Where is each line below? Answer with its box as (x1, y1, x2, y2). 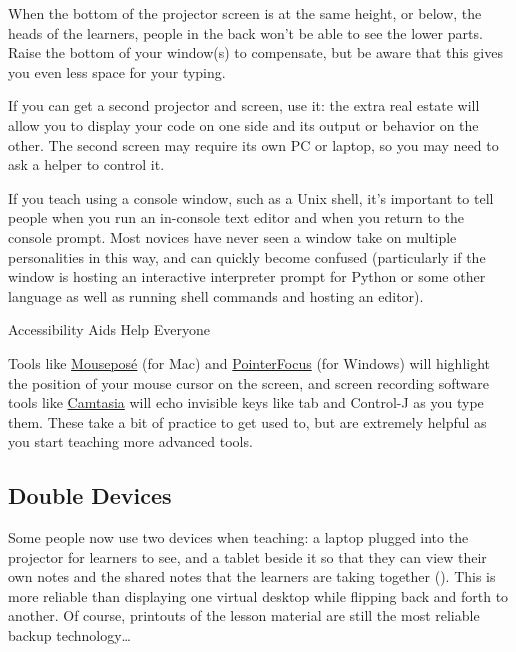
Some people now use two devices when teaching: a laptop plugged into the (8, 527, 469, 548)
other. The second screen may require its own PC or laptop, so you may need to (8, 134, 499, 155)
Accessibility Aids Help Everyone (8, 319, 210, 340)
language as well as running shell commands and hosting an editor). (8, 285, 424, 306)
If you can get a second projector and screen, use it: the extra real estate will (8, 95, 480, 116)
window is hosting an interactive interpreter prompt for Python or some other (8, 266, 486, 287)
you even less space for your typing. (8, 61, 226, 82)
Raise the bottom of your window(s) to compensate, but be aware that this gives (8, 42, 503, 63)
